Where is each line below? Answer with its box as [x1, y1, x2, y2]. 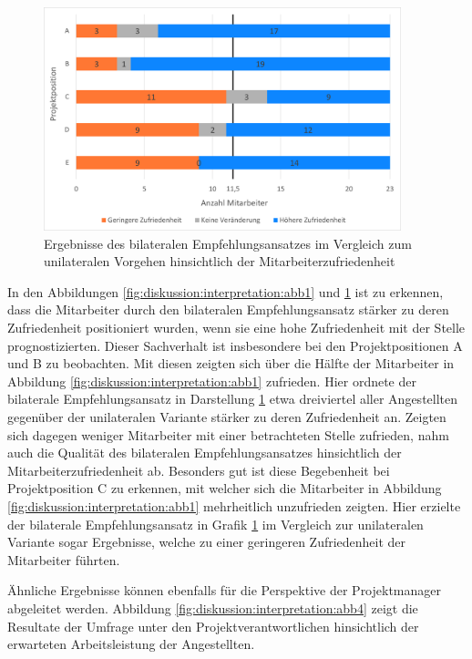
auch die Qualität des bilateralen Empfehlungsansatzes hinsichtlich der [7, 443, 402, 462]
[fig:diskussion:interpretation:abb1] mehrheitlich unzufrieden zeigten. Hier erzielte [7, 497, 461, 516]
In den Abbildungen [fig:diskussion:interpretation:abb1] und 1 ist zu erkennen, [7, 282, 444, 301]
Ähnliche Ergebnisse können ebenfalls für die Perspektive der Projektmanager [7, 581, 441, 600]
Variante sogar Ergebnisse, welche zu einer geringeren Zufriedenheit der [7, 532, 406, 551]
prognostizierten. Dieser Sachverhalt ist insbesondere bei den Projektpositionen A [7, 335, 463, 355]
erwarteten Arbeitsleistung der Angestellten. [7, 634, 255, 654]
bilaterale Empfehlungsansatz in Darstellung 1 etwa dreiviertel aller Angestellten [7, 389, 458, 408]
